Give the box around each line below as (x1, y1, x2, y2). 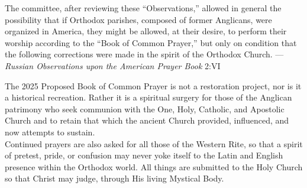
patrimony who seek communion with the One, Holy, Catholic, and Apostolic (5, 102, 285, 115)
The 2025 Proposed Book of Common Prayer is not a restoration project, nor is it (5, 79, 302, 92)
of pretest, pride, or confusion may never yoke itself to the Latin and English (5, 149, 283, 161)
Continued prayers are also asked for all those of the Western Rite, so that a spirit (5, 137, 303, 150)
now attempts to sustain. (5, 125, 95, 138)
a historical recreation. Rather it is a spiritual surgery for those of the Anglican (5, 91, 292, 103)
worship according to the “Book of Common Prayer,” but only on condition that (5, 36, 297, 48)
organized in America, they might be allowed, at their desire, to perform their (5, 25, 287, 37)
